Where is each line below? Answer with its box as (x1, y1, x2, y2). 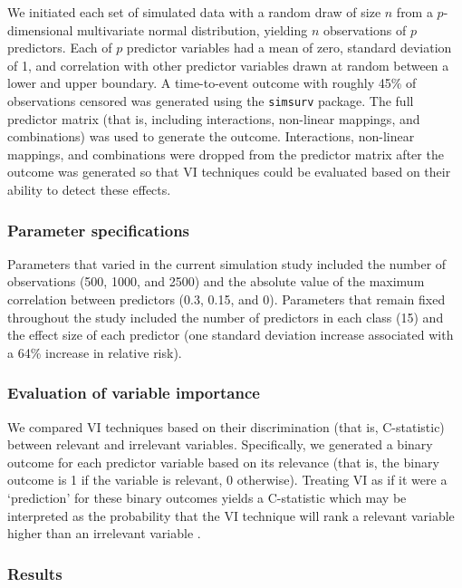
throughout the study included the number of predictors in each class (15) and (7, 307, 444, 326)
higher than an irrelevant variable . (7, 524, 201, 543)
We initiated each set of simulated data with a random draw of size (7, 3, 381, 21)
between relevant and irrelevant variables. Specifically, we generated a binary (7, 435, 433, 454)
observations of (323, 20, 407, 39)
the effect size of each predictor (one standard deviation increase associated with (7, 325, 454, 344)
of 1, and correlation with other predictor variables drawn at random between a (7, 55, 449, 74)
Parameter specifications (7, 218, 190, 241)
